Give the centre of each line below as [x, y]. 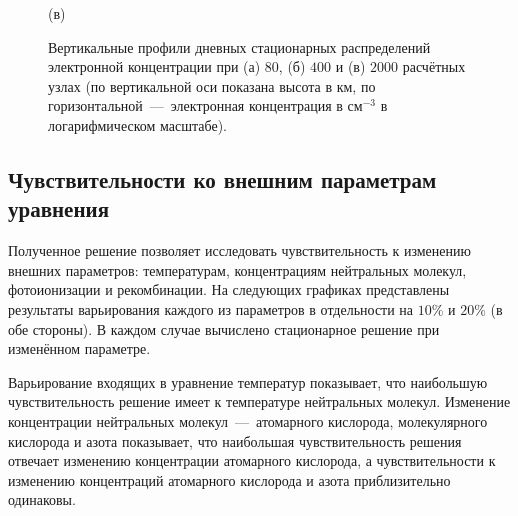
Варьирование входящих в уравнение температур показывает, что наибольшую [248, 381]
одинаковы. [42, 499]
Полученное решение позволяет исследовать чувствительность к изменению [239, 250]
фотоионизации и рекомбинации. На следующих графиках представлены [229, 289]
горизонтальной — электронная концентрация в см [205, 105]
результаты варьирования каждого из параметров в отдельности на [211, 308]
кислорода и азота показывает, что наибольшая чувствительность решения [235, 440]
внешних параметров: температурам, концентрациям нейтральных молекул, [237, 269]
